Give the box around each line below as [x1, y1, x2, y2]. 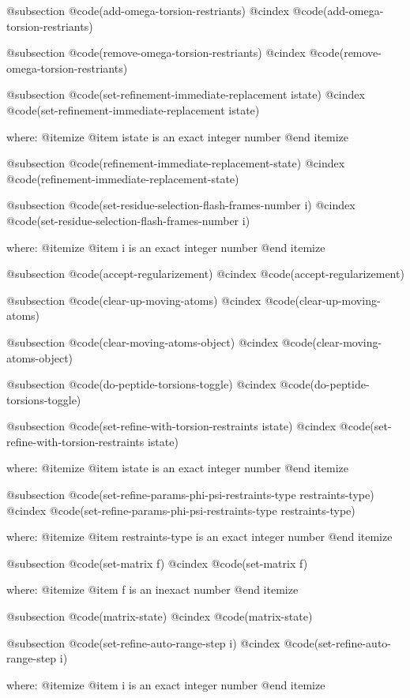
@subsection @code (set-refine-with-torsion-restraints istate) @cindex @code [6, 418, 371, 434]
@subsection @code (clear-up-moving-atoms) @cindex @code [6, 291, 295, 308]
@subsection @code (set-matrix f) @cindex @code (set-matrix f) [6, 554, 308, 571]
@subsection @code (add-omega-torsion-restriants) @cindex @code [6, 2, 324, 18]
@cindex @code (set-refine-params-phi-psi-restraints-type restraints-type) [6, 501, 355, 518]
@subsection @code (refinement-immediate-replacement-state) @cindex [6, 155, 345, 171]
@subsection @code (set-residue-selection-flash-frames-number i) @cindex [6, 197, 355, 213]
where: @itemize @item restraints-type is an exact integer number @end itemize [6, 528, 393, 545]
